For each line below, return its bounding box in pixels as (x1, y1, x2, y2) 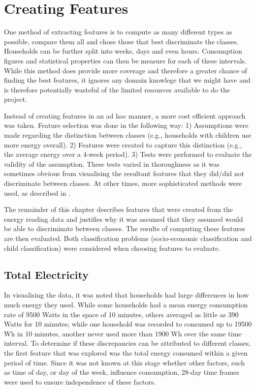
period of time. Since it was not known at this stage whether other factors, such (4, 357, 245, 367)
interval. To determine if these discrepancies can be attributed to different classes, (4, 338, 251, 348)
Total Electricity (4, 267, 89, 282)
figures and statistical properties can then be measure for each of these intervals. (4, 55, 247, 65)
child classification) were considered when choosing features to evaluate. (4, 242, 221, 253)
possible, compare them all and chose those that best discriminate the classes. (4, 36, 239, 46)
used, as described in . (4, 187, 71, 198)
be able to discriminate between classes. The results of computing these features (4, 223, 245, 234)
